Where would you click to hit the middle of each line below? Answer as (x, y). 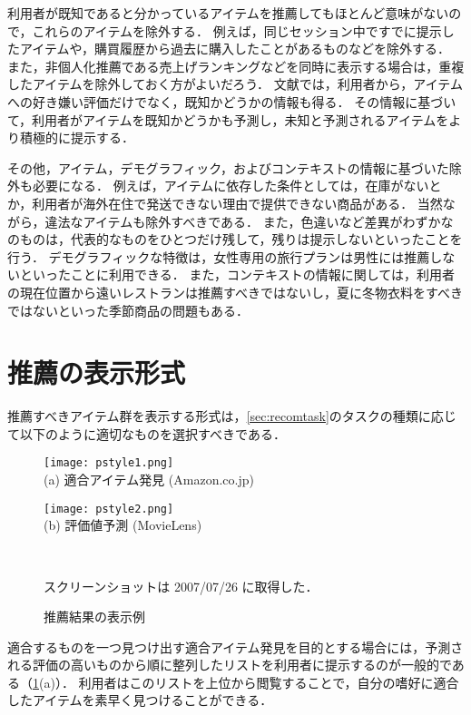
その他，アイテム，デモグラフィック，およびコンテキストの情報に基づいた (228, 167)
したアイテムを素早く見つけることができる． (140, 700)
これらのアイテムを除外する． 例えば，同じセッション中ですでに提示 (237, 30)
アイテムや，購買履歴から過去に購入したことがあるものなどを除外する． (235, 49)
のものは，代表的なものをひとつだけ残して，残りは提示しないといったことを (235, 239)
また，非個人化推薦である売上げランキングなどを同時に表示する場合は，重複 (236, 66)
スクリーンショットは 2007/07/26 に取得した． (181, 586)
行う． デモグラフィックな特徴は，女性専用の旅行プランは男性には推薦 (219, 256)
